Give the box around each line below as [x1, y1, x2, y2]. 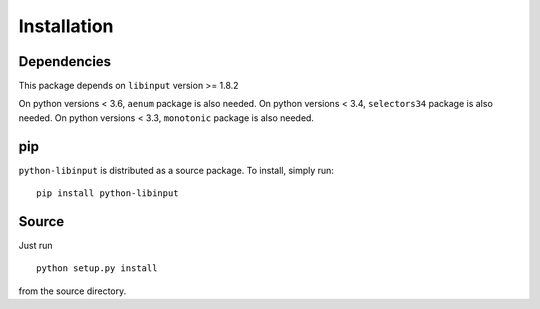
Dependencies [18, 53, 112, 70]
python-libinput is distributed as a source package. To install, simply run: [18, 164, 335, 176]
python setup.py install [36, 263, 158, 274]
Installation [18, 15, 114, 37]
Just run [18, 240, 53, 252]
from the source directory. [18, 285, 127, 297]
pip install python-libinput [36, 188, 179, 199]
